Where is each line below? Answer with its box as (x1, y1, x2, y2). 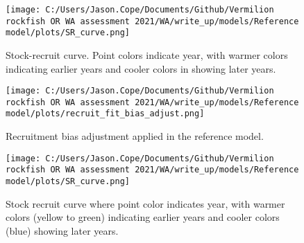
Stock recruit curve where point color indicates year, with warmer (6, 196, 285, 210)
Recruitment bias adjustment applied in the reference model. (6, 129, 264, 143)
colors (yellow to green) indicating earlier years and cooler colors (6, 210, 280, 224)
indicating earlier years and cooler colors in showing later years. (6, 61, 276, 75)
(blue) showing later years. (6, 223, 119, 237)
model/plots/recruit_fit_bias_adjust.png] (6, 109, 205, 119)
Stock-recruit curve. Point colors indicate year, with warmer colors (6, 47, 288, 62)
